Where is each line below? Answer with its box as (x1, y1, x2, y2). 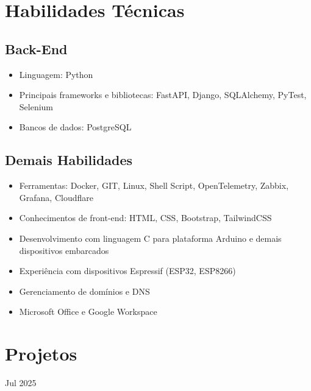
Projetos (5, 341, 77, 366)
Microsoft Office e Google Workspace (19, 305, 157, 318)
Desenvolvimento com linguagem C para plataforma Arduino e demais (19, 231, 282, 244)
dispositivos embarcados (19, 244, 109, 256)
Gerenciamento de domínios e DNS (19, 284, 150, 297)
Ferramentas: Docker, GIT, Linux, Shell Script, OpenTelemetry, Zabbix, (19, 179, 289, 192)
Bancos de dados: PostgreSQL (19, 121, 132, 133)
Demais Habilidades (5, 150, 133, 169)
